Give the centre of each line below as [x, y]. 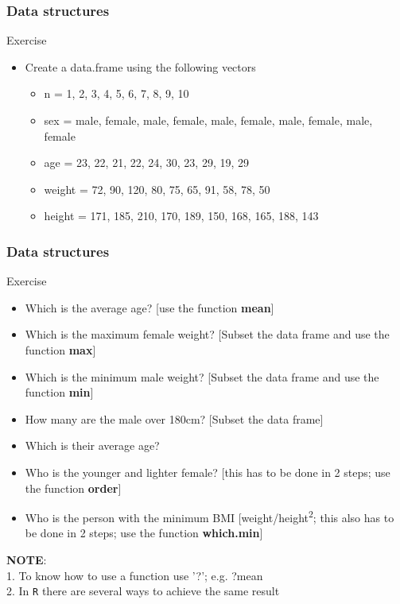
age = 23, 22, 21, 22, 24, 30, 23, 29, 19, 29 [147, 163]
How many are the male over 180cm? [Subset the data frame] [174, 418]
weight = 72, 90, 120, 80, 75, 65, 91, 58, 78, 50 [157, 189]
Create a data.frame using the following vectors [140, 66]
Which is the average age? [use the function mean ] [150, 307]
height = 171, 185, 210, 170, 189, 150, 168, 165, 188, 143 [181, 216]
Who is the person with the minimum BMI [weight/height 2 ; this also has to [210, 516]
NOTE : [27, 559]
